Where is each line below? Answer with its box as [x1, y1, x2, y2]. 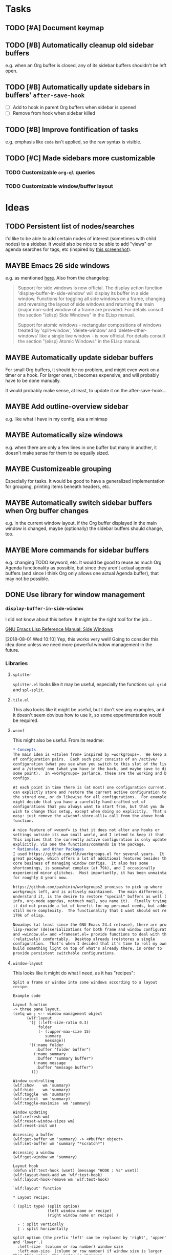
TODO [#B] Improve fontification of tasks [5, 125, 139, 134]
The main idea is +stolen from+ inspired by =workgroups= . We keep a [12, 752, 167, 757]
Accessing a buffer [12, 1132, 55, 1137]
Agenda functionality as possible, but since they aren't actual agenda [5, 565, 152, 571]
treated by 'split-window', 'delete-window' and [17, 327, 117, 333]
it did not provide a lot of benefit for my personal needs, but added [12, 903, 169, 909]
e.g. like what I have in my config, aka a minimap [5, 416, 107, 422]
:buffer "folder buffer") [35, 1047, 91, 1052]
